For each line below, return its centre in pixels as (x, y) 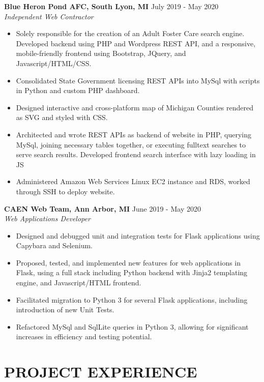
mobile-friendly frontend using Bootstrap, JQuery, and (101, 53)
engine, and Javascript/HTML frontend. (79, 283)
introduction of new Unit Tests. (65, 310)
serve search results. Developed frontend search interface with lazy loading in (136, 154)
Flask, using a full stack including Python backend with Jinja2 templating (132, 272)
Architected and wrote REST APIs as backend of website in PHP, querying (134, 134)
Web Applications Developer (47, 218)
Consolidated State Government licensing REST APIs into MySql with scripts (138, 80)
